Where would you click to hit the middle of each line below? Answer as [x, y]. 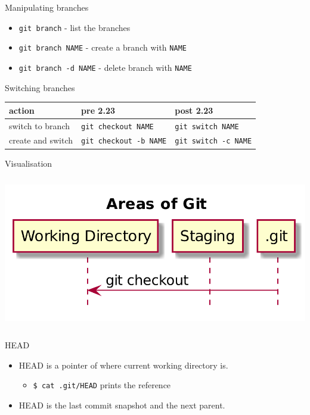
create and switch [41, 140]
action [22, 110]
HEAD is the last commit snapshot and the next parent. [122, 405]
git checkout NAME [117, 127]
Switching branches [40, 87]
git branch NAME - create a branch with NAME [103, 47]
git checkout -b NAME [124, 141]
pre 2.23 [98, 110]
